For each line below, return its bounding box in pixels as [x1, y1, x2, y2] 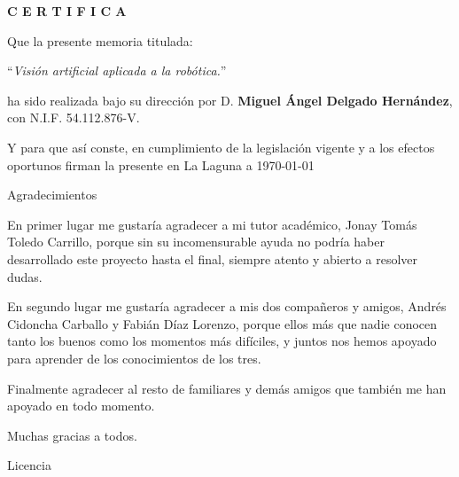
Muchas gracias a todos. [7, 426, 137, 444]
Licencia [7, 456, 51, 474]
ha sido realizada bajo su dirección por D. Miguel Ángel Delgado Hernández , [7, 90, 453, 109]
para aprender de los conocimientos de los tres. [7, 348, 261, 367]
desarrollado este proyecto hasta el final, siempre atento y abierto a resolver [7, 249, 418, 268]
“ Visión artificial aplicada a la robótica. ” [7, 61, 227, 80]
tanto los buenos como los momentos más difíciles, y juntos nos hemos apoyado [7, 332, 437, 350]
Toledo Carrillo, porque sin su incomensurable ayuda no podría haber [7, 232, 385, 251]
